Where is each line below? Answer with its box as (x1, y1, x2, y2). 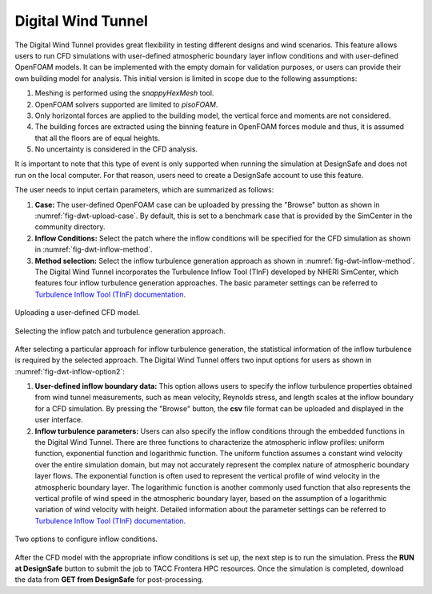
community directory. (34, 222, 106, 232)
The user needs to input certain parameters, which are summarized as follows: (14, 185, 274, 195)
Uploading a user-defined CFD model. (14, 308, 140, 317)
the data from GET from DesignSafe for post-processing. (14, 575, 204, 584)
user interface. (34, 415, 83, 425)
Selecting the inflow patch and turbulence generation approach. (14, 325, 226, 336)
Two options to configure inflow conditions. (14, 534, 158, 544)
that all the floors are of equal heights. (34, 133, 161, 143)
